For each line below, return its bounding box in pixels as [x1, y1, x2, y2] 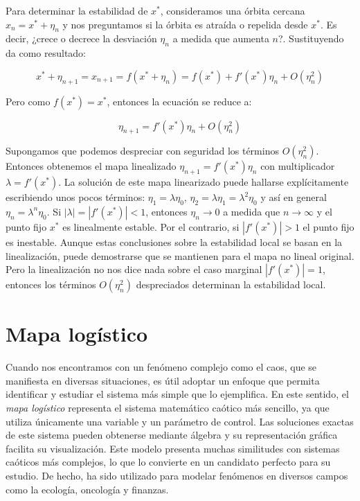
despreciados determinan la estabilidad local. [136, 277, 326, 292]
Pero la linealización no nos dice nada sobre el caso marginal [6, 262, 262, 276]
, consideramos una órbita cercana [160, 3, 305, 17]
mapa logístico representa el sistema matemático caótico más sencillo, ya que [6, 401, 330, 415]
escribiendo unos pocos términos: [6, 190, 145, 204]
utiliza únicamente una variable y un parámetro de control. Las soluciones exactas [6, 414, 354, 428]
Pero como [6, 94, 51, 108]
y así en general [260, 190, 327, 204]
